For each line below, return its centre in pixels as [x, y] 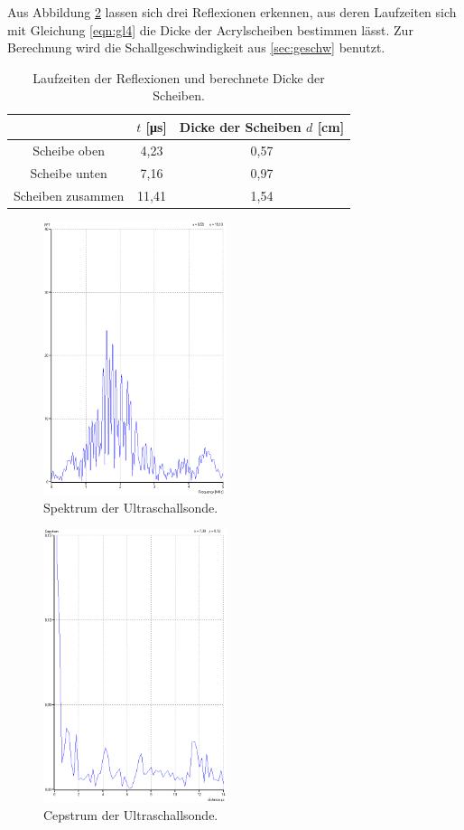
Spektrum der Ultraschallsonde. [131, 507]
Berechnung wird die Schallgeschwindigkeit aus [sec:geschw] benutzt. [196, 47]
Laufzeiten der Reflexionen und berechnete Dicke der [179, 77]
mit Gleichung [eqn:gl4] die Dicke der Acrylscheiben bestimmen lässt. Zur [210, 29]
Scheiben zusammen [69, 195]
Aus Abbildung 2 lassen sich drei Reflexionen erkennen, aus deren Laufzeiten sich [232, 12]
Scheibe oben [69, 150]
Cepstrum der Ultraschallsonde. [131, 815]
